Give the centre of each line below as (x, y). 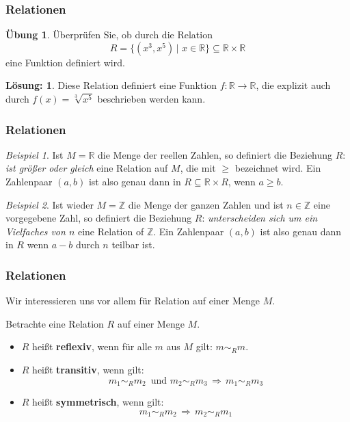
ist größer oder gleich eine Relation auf (87, 168)
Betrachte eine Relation (55, 323)
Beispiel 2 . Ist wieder (50, 204)
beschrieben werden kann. (151, 98)
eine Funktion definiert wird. (65, 62)
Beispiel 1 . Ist (35, 154)
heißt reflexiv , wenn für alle (92, 346)
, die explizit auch (293, 85)
